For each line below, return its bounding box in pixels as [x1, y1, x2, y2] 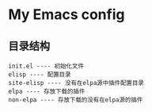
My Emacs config [8, 6, 125, 24]
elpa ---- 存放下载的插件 [8, 87, 85, 95]
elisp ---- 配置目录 [8, 71, 71, 79]
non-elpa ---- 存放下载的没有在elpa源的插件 [8, 96, 143, 104]
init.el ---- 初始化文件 [8, 62, 85, 70]
